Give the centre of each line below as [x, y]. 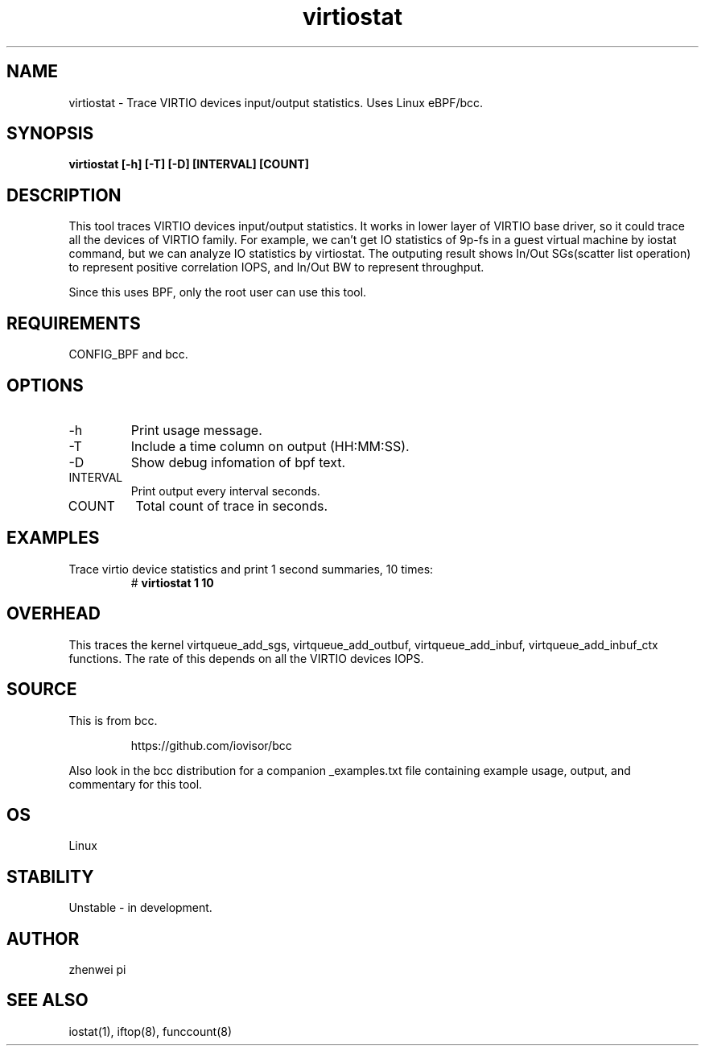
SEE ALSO [47, 1000]
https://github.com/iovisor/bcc [211, 745]
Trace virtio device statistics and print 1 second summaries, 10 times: [251, 569]
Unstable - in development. [140, 908]
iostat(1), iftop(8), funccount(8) [150, 1031]
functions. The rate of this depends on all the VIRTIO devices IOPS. [246, 658]
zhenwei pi [97, 970]
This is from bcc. [113, 720]
